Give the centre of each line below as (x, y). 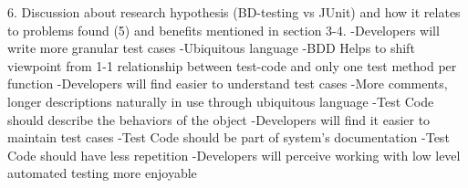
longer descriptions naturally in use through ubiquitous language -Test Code (221, 101)
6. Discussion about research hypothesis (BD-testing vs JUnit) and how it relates (234, 12)
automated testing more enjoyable (102, 173)
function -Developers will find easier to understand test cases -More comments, (228, 84)
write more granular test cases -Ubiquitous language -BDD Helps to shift (211, 48)
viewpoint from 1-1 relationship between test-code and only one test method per (232, 65)
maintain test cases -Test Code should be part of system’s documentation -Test (229, 137)
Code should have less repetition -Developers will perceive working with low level (234, 155)
